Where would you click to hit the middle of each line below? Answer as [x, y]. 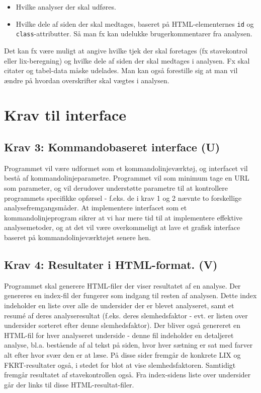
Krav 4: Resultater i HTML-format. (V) [111, 264]
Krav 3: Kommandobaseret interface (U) [112, 147]
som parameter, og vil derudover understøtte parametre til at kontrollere [116, 188]
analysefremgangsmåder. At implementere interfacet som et [96, 208]
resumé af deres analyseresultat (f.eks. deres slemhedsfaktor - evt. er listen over [126, 315]
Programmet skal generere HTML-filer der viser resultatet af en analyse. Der [122, 285]
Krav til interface [65, 115]
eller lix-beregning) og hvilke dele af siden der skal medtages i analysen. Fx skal [127, 60]
